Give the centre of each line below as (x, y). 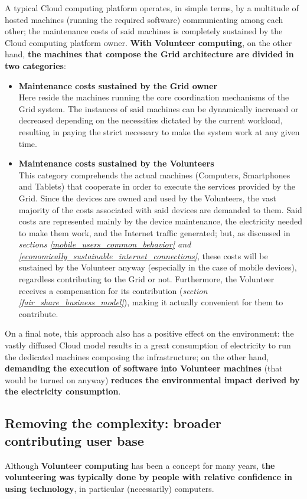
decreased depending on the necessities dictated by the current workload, (151, 120)
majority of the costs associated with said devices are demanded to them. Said (160, 209)
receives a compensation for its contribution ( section (113, 290)
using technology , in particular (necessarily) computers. (110, 488)
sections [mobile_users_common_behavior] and (105, 244)
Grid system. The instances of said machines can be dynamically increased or (159, 108)
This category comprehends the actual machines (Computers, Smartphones (154, 175)
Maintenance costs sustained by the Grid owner (118, 85)
